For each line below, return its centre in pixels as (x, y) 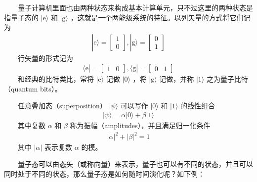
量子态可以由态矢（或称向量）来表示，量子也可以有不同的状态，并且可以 (135, 163)
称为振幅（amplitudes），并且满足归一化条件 (140, 125)
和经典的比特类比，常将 (56, 79)
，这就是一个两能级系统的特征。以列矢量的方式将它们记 (160, 17)
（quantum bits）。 (33, 89)
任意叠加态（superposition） (62, 105)
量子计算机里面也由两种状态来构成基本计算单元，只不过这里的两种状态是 (135, 7)
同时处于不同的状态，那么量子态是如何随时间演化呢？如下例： (104, 173)
